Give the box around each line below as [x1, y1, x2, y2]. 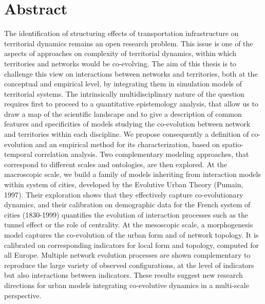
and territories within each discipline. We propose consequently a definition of [4, 129, 249, 139]
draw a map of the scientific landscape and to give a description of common [4, 108, 242, 119]
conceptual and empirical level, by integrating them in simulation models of [4, 78, 242, 89]
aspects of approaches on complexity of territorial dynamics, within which [4, 48, 236, 59]
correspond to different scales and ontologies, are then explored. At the [4, 158, 228, 169]
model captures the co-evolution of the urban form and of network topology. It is [4, 229, 259, 240]
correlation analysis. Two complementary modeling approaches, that [34, 149, 249, 159]
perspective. [4, 290, 42, 300]
